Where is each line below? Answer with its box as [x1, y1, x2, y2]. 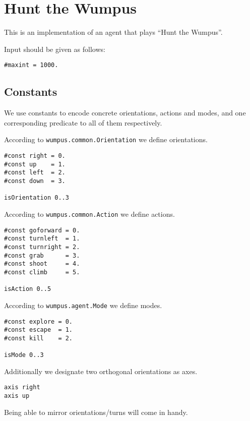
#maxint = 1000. [4, 62, 58, 69]
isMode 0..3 [4, 351, 44, 359]
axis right [4, 384, 40, 391]
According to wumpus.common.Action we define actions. [4, 208, 175, 219]
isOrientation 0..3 [4, 194, 69, 202]
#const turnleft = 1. [4, 235, 80, 243]
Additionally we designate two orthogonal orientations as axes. [4, 366, 198, 376]
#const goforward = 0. [4, 226, 80, 234]
